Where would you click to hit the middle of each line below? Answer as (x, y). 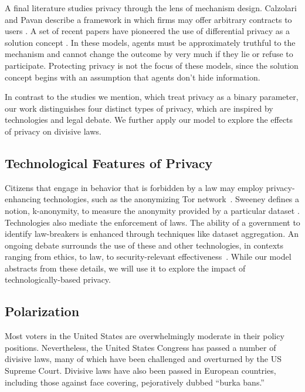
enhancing (23, 199)
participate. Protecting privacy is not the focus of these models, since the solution (152, 65)
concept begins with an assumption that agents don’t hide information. (133, 77)
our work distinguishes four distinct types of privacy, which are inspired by (139, 108)
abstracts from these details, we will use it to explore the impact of (125, 268)
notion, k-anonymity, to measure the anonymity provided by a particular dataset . (152, 210)
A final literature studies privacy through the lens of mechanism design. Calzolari (151, 8)
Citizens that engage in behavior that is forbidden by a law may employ (134, 187)
